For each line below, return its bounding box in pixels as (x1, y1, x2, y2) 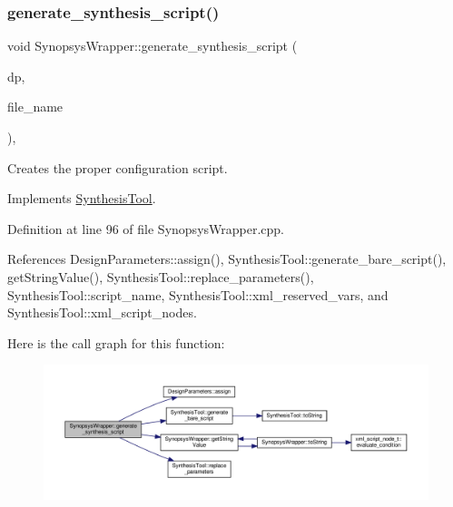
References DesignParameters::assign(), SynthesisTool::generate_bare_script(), (7, 249, 447, 268)
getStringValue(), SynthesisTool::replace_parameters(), (7, 267, 314, 286)
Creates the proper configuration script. (7, 158, 228, 177)
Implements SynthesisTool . (7, 189, 156, 208)
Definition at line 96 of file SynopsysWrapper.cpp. (7, 219, 284, 238)
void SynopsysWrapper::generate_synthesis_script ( (7, 36, 298, 55)
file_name (7, 97, 64, 116)
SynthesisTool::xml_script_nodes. (7, 303, 197, 322)
